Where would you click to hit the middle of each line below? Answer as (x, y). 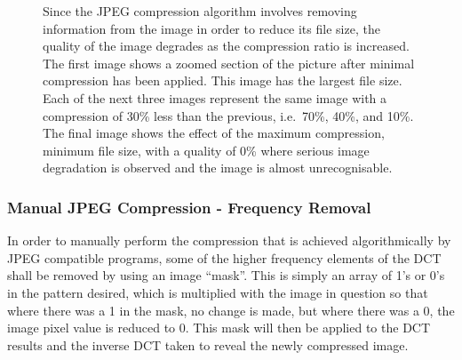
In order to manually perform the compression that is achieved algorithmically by (229, 240)
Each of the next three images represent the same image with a (215, 97)
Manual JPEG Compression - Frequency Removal (189, 207)
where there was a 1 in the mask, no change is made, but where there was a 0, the (231, 310)
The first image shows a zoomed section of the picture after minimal (229, 63)
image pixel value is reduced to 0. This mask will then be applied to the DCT (219, 328)
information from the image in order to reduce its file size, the (211, 28)
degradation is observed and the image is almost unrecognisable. (218, 168)
